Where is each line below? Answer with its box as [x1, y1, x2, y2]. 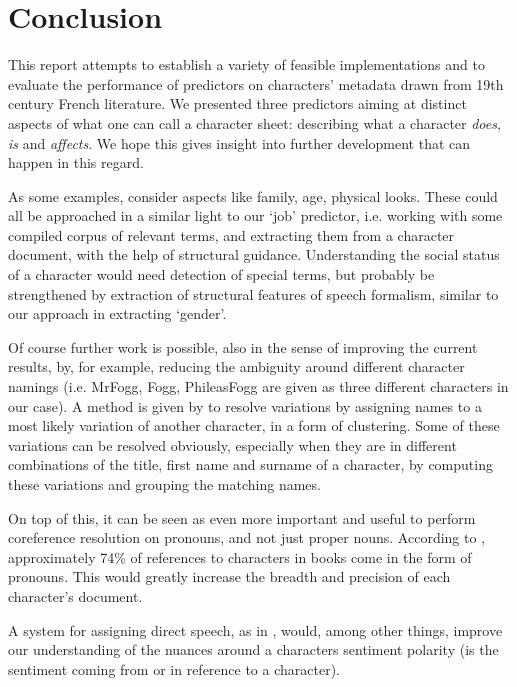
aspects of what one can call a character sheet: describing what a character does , [8, 112, 501, 133]
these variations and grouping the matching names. [8, 474, 321, 494]
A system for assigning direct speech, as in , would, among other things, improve [8, 619, 503, 640]
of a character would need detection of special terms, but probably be [8, 264, 435, 285]
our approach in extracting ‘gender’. [8, 303, 227, 324]
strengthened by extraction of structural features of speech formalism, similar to [8, 283, 499, 304]
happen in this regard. [8, 152, 144, 173]
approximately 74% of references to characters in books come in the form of [8, 546, 472, 567]
